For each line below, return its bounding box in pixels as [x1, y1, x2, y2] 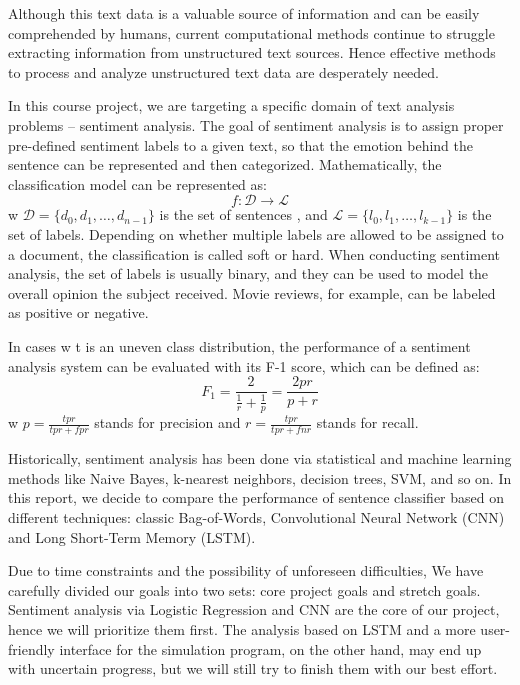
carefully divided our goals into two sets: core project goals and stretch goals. [8, 579, 481, 600]
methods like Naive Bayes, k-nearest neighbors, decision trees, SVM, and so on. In [8, 467, 512, 488]
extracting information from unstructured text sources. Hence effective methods [8, 42, 496, 63]
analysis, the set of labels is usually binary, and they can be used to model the [8, 263, 489, 284]
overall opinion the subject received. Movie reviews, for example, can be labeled [8, 282, 496, 303]
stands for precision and [94, 412, 241, 433]
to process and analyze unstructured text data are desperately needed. [8, 61, 440, 82]
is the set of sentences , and [159, 204, 328, 225]
